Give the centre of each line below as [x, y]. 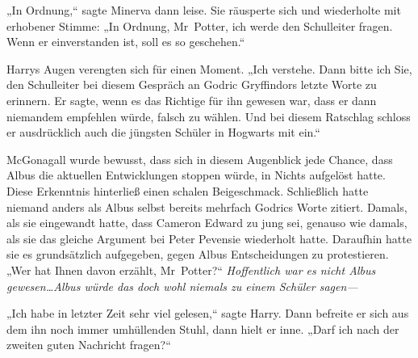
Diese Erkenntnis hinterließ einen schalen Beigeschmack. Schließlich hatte [188, 190]
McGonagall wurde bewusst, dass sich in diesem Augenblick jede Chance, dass [200, 159]
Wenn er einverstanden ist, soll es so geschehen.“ [126, 42]
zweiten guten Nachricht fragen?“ [89, 345]
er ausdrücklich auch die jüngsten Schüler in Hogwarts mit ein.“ [163, 132]
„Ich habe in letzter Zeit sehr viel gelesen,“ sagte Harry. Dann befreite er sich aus [208, 313]
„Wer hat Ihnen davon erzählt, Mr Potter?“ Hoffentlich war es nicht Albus [191, 270]
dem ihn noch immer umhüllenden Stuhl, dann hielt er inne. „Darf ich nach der [203, 329]
